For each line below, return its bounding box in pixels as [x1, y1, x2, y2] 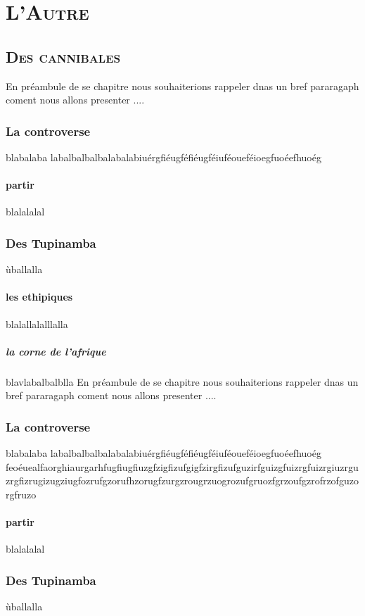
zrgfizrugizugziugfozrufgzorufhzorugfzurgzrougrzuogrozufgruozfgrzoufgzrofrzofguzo [6, 473, 359, 488]
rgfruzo [6, 486, 37, 501]
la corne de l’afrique [6, 344, 106, 358]
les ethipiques [6, 289, 73, 304]
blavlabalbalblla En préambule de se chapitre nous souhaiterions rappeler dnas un [6, 374, 359, 389]
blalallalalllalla [6, 316, 68, 331]
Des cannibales [6, 45, 121, 67]
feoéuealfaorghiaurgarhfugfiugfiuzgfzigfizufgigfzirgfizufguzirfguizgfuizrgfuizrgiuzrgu [6, 459, 359, 474]
